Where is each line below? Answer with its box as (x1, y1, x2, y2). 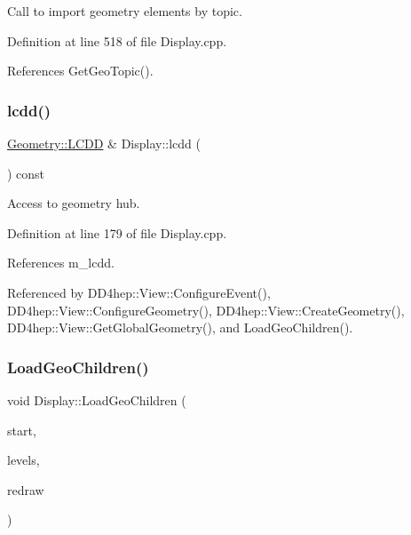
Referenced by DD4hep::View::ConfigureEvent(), (7, 283, 271, 301)
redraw (7, 480, 44, 499)
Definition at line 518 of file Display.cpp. (7, 31, 227, 50)
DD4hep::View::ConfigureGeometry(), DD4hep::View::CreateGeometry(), (7, 300, 405, 319)
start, (7, 420, 36, 439)
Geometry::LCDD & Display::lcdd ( (7, 134, 202, 152)
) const (7, 164, 45, 182)
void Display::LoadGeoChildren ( (7, 390, 186, 409)
